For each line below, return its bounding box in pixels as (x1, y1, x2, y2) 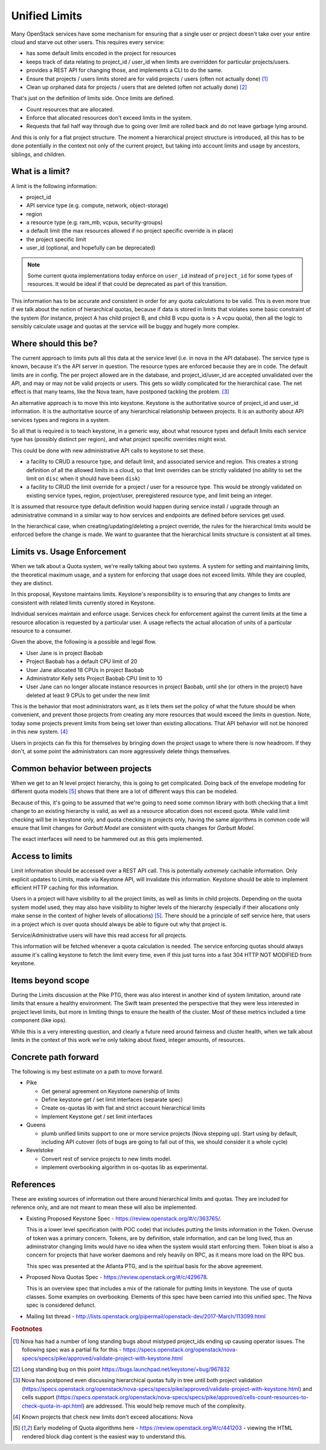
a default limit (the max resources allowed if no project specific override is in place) (26, 227, 234, 235)
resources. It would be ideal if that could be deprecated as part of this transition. (27, 280, 228, 288)
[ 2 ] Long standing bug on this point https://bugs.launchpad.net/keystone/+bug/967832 (13, 1365, 231, 1373)
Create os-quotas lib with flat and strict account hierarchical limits (41, 1104, 205, 1112)
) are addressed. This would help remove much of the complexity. (82, 1402, 246, 1410)
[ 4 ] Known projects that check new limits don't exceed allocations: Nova (13, 1413, 193, 1420)
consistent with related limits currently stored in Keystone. (11, 599, 156, 606)
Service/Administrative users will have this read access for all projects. (11, 931, 187, 939)
